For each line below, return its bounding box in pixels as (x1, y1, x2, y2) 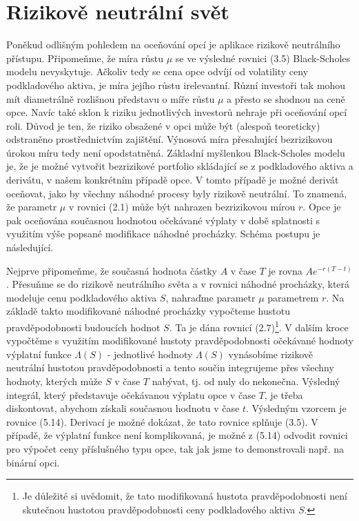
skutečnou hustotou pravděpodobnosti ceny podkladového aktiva (22, 502, 296, 516)
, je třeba (264, 387, 303, 402)
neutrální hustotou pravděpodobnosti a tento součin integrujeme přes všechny (6, 360, 334, 375)
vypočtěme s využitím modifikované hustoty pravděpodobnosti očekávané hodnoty (6, 333, 353, 348)
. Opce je (302, 199, 341, 214)
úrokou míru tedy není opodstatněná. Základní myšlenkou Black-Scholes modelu (6, 145, 345, 159)
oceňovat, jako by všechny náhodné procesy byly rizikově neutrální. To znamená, (6, 186, 347, 200)
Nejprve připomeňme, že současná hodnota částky (6, 263, 217, 277)
